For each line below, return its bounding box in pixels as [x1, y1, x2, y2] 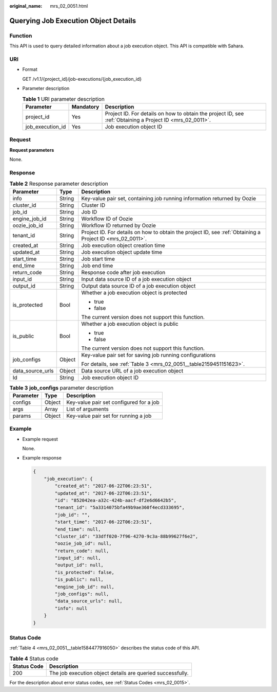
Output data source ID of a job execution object [81, 282, 196, 289]
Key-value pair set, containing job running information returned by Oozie [81, 194, 256, 202]
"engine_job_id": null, [54, 584, 115, 590]
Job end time [81, 262, 113, 269]
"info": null [54, 605, 88, 611]
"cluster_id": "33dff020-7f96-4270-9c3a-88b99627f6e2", [54, 533, 199, 539]
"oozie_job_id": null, [54, 541, 112, 546]
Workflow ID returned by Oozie [81, 222, 156, 229]
